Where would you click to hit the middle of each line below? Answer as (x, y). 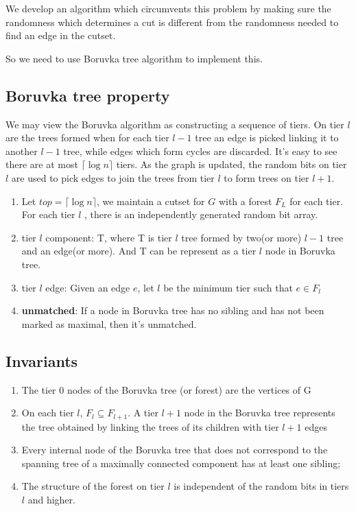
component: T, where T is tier (109, 237)
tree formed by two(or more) (241, 237)
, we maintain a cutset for (151, 201)
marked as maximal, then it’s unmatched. (109, 323)
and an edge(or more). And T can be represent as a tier (139, 251)
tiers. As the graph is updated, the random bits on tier (232, 164)
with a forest (245, 201)
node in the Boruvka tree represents (260, 413)
